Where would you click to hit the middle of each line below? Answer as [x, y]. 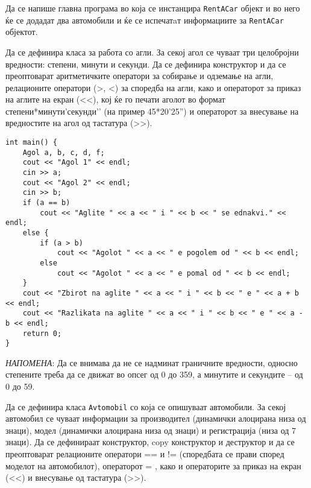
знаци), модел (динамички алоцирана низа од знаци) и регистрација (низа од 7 [151, 430]
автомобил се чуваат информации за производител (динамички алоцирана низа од [156, 418]
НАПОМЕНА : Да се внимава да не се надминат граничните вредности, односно [152, 362]
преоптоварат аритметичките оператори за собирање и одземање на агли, [140, 76]
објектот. [22, 32]
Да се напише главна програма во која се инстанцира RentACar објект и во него [153, 8]
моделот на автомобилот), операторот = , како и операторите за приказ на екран [153, 465]
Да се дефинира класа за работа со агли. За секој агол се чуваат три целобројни [152, 52]
